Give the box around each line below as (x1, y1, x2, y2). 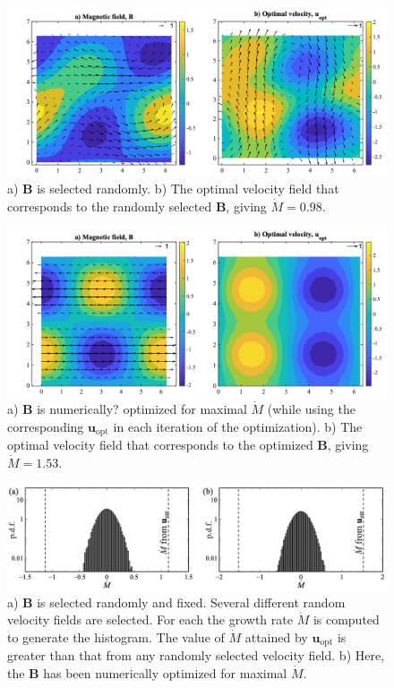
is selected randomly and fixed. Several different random (37, 592, 346, 611)
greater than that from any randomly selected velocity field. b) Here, (7, 646, 385, 665)
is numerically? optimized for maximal (37, 400, 247, 418)
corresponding (7, 417, 84, 435)
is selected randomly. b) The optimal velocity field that (37, 178, 339, 197)
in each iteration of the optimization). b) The (113, 417, 363, 435)
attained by (244, 627, 308, 646)
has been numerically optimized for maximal (43, 663, 287, 682)
